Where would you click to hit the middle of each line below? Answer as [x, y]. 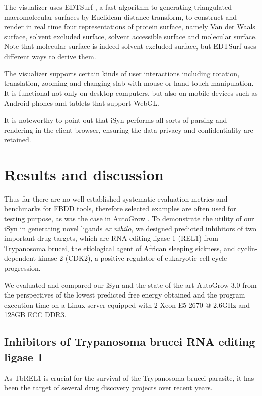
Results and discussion [84, 174]
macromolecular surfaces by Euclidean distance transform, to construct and [121, 16]
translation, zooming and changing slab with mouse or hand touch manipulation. [129, 83]
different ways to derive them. [50, 56]
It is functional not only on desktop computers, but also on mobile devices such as [131, 93]
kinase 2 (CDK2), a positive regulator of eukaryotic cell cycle [133, 258]
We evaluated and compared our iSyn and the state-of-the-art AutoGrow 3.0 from [130, 285]
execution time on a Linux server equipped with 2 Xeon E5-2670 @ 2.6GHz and [127, 304]
